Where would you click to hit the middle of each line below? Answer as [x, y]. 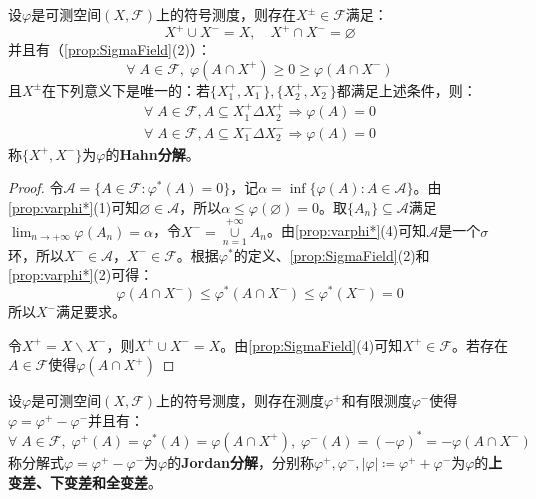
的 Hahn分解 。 [152, 153]
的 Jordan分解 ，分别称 [240, 461]
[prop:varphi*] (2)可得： [81, 274]
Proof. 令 [36, 187]
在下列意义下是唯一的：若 [126, 89]
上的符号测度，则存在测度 [240, 400]
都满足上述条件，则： [406, 89]
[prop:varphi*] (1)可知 [74, 206]
